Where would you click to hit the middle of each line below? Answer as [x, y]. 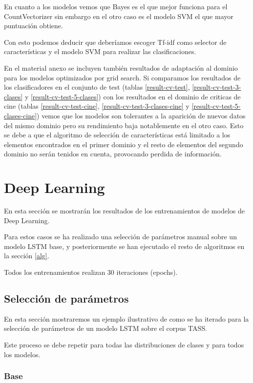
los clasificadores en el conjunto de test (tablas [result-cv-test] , [97, 87]
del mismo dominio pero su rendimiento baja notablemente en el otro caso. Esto [124, 125]
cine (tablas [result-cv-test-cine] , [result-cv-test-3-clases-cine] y [97, 106]
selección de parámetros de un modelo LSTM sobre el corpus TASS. [105, 328]
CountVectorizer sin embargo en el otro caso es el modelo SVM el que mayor [119, 16]
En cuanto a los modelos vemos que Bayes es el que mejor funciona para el [116, 6]
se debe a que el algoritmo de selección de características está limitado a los [117, 135]
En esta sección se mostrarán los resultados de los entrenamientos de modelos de [124, 211]
